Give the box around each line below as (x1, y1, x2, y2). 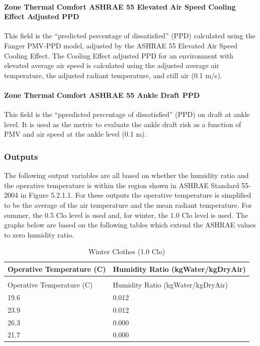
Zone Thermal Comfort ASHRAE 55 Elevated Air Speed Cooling (4, 1, 236, 12)
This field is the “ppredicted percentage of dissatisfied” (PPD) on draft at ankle (4, 109, 250, 120)
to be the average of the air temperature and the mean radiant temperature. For (4, 199, 252, 210)
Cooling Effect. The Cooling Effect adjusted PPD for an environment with (4, 50, 234, 61)
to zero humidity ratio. (4, 229, 74, 240)
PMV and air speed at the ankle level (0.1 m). (4, 129, 147, 139)
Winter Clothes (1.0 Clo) (88, 246, 165, 257)
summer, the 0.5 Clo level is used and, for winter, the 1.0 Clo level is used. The (4, 209, 248, 220)
